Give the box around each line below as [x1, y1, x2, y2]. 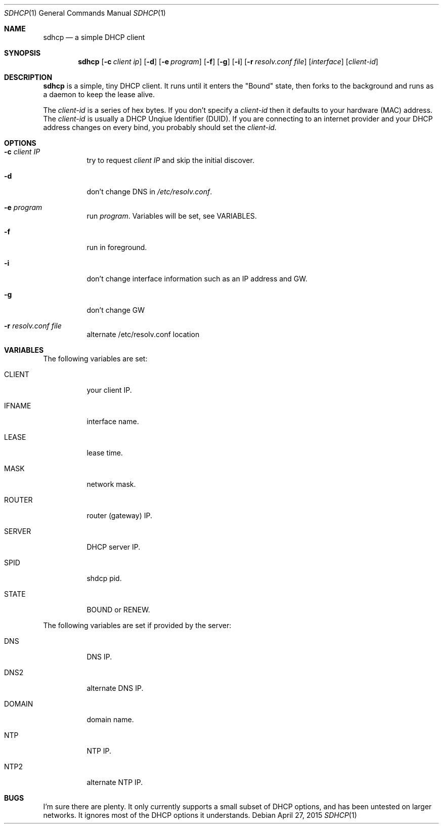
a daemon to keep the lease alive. [43, 90, 155, 99]
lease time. [86, 448, 123, 457]
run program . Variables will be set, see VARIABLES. [86, 212, 257, 220]
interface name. [86, 417, 139, 426]
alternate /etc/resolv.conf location [86, 330, 200, 339]
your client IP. [86, 386, 132, 394]
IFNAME [4, 401, 31, 410]
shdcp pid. [86, 574, 122, 583]
